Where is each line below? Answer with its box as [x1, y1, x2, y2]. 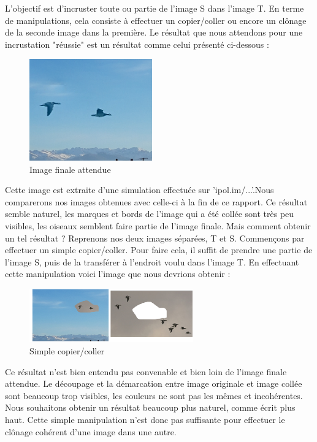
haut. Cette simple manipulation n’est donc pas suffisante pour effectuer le [5, 413, 285, 425]
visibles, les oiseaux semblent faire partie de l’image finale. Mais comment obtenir [5, 219, 311, 232]
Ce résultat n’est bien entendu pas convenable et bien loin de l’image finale [5, 365, 287, 378]
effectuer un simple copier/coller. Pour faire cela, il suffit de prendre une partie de [5, 243, 313, 256]
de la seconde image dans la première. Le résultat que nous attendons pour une [5, 26, 303, 39]
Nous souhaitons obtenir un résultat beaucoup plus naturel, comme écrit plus [5, 401, 296, 414]
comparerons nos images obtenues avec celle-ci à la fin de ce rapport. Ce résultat [5, 195, 308, 208]
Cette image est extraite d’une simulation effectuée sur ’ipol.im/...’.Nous [5, 183, 274, 196]
